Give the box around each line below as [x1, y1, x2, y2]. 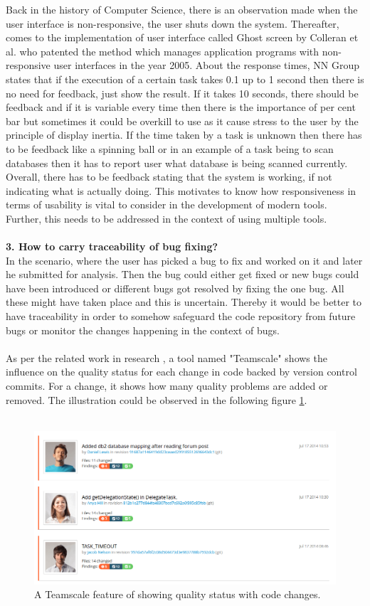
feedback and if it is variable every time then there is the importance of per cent [6, 100, 356, 115]
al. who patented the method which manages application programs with [6, 43, 319, 58]
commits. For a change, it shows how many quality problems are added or [6, 378, 328, 393]
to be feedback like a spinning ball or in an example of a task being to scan [6, 141, 334, 156]
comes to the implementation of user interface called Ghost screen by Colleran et [6, 30, 359, 45]
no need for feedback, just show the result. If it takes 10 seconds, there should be [6, 85, 359, 100]
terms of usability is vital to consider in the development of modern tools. [6, 197, 327, 212]
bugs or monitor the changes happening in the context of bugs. [6, 322, 280, 337]
